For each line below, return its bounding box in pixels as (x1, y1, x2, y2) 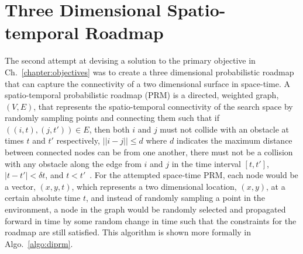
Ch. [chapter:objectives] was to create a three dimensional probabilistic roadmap (5, 65, 294, 78)
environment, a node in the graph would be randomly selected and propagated (5, 203, 286, 215)
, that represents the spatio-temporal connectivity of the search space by (33, 100, 293, 112)
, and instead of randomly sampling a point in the (85, 192, 265, 204)
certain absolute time (5, 192, 81, 204)
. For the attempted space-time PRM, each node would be (89, 169, 298, 181)
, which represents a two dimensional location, (71, 180, 237, 192)
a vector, (5, 180, 36, 192)
